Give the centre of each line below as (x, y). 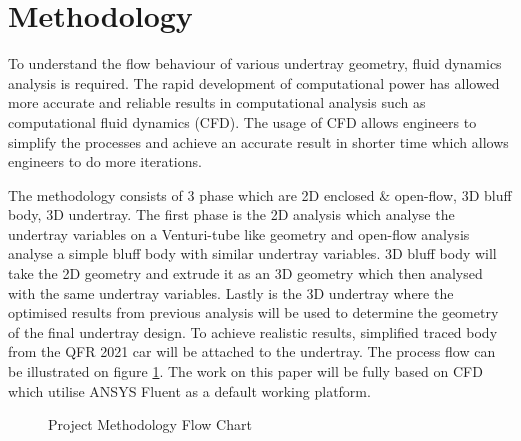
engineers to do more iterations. (105, 161)
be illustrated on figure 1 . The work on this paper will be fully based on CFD (245, 371)
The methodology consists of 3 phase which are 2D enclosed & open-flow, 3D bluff (260, 194)
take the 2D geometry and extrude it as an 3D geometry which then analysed (245, 273)
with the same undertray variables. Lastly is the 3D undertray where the (231, 292)
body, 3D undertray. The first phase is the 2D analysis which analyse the (231, 214)
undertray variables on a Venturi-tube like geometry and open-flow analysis (239, 233)
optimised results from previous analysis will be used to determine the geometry (253, 312)
